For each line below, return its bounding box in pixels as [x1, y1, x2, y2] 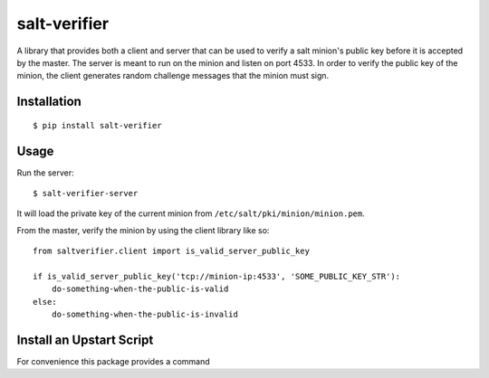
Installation [16, 94, 81, 109]
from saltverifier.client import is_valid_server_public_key [33, 246, 310, 257]
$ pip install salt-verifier [33, 120, 162, 130]
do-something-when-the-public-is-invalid [51, 309, 239, 320]
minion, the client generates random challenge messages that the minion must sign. [16, 71, 330, 81]
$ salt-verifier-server [33, 188, 139, 199]
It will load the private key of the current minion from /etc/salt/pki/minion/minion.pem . [16, 208, 366, 219]
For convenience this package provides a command [16, 356, 210, 367]
